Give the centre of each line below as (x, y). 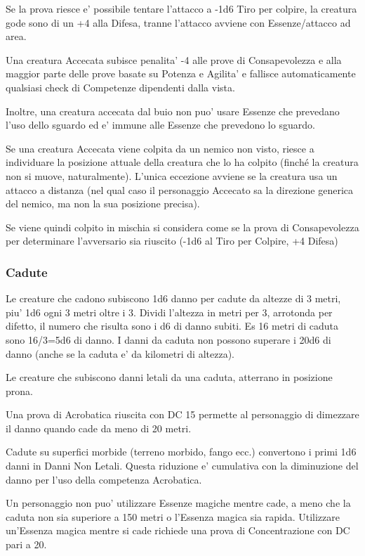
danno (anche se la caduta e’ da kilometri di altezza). (120, 353)
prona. (19, 390)
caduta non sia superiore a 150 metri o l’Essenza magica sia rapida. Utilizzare (173, 516)
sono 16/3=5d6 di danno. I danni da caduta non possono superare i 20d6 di (168, 339)
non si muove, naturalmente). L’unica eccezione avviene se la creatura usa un (172, 175)
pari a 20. (26, 544)
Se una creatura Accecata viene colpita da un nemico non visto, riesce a (160, 148)
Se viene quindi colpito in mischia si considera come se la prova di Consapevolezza (182, 227)
